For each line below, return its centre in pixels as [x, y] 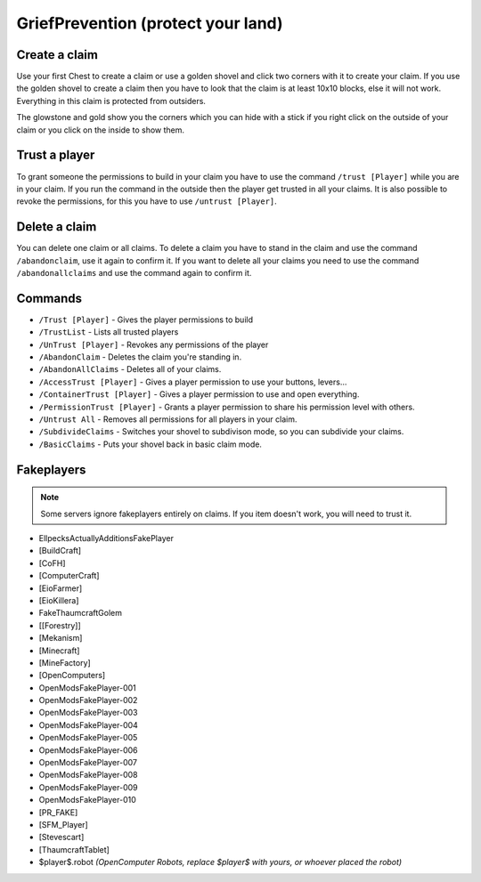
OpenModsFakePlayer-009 [88, 787]
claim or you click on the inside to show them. [101, 130]
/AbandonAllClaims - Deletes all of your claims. [130, 369]
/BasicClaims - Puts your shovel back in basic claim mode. [151, 444]
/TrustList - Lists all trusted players [109, 332]
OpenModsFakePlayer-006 [88, 750]
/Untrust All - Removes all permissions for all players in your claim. [168, 419]
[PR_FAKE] [58, 812]
